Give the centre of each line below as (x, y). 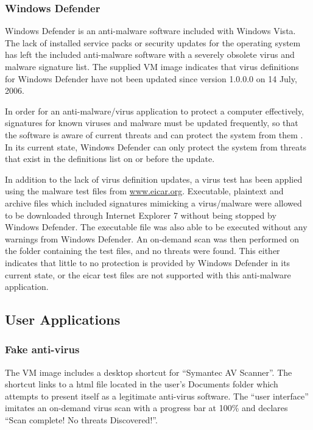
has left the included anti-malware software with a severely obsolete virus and (150, 55)
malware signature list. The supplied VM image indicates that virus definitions (152, 66)
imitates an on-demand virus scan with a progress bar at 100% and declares (146, 408)
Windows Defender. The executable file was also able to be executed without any (156, 227)
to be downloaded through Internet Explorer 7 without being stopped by (141, 215)
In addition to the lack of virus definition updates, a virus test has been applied (154, 179)
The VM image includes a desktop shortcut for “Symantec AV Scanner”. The (149, 372)
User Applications (63, 319)
